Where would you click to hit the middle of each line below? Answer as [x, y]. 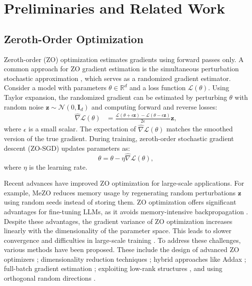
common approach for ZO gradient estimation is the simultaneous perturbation [121, 69]
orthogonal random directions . [50, 278]
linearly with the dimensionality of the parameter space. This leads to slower [118, 230]
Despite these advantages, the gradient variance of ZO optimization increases [118, 221]
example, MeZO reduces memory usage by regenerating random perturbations [120, 192]
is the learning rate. [58, 167]
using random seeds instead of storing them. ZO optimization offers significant [120, 202]
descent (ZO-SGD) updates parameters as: [67, 148]
